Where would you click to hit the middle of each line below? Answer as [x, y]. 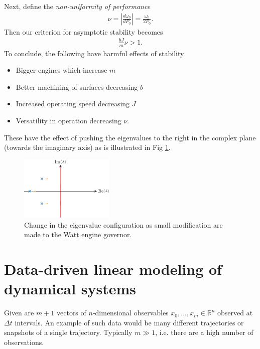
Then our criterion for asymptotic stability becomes [84, 31]
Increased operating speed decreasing [73, 104]
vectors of [72, 313]
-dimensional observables [131, 313]
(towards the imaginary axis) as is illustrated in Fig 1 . [87, 147]
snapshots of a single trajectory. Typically [68, 332]
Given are [19, 313]
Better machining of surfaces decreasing [77, 86]
